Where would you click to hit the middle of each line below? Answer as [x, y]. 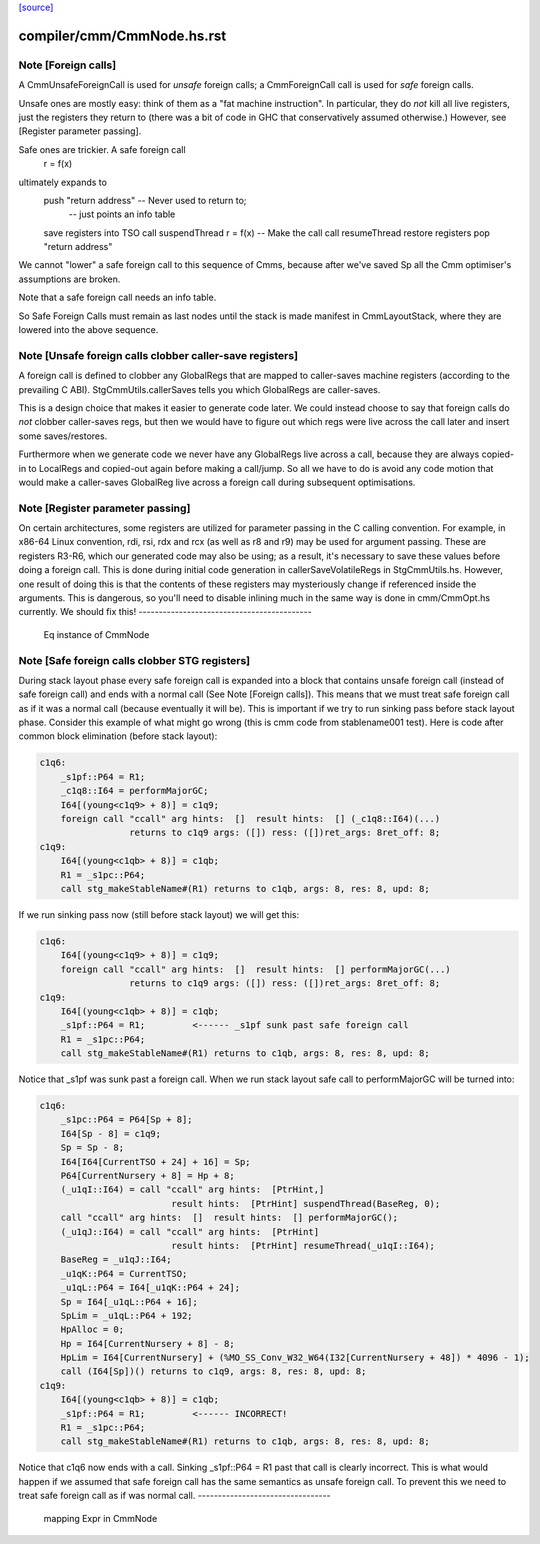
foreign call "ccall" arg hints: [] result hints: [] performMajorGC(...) [256, 969]
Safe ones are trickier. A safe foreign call [102, 149]
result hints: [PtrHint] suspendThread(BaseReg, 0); [306, 1203]
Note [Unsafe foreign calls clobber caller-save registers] [158, 355]
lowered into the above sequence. [88, 330]
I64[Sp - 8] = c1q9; [111, 1133]
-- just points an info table [122, 214]
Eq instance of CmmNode [96, 634]
